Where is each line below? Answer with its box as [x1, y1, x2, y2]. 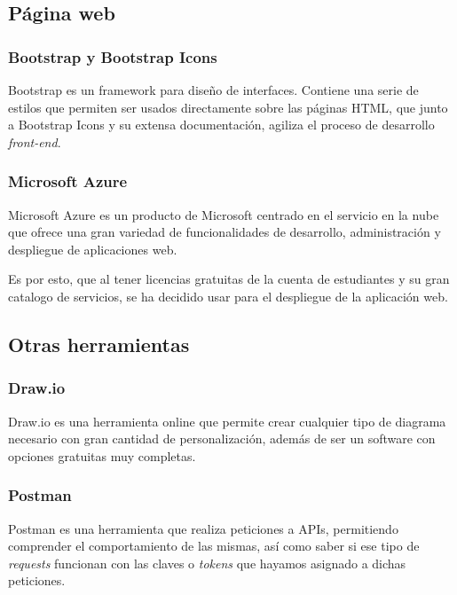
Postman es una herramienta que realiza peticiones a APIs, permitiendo [8, 519, 398, 537]
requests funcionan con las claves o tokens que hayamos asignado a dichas [8, 553, 406, 572]
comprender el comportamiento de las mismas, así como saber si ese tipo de [8, 536, 420, 555]
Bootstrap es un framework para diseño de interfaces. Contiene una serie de [8, 81, 419, 98]
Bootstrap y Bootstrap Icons [8, 45, 217, 67]
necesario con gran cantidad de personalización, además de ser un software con [8, 429, 436, 448]
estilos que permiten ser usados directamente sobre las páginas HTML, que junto [8, 98, 448, 116]
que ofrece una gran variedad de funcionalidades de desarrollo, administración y [8, 223, 441, 241]
